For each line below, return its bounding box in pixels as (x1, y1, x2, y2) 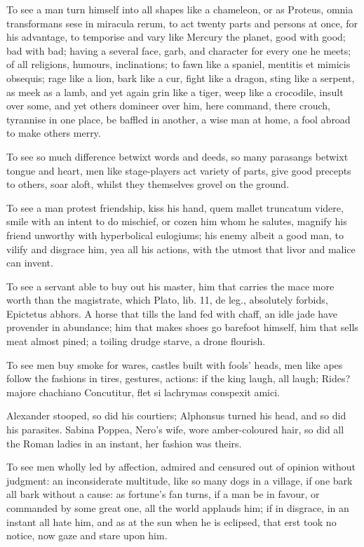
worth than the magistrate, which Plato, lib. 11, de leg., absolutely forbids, (6, 292, 328, 307)
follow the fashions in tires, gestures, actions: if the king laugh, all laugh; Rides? (6, 371, 351, 386)
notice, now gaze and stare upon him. (6, 528, 168, 543)
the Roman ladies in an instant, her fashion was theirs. (6, 435, 242, 450)
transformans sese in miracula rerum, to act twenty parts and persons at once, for (6, 15, 358, 30)
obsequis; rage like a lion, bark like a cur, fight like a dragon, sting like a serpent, (6, 70, 355, 85)
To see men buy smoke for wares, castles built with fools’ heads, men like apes (6, 357, 343, 372)
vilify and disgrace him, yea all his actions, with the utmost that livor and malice (6, 241, 356, 256)
